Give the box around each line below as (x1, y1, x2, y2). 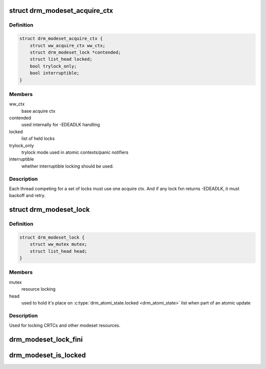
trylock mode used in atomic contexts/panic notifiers (21, 149, 129, 155)
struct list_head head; (30, 248, 87, 254)
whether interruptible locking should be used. (21, 163, 114, 169)
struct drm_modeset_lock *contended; (30, 49, 121, 55)
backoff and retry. (9, 193, 46, 199)
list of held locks (21, 135, 55, 141)
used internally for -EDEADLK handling (21, 122, 100, 128)
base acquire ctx (21, 108, 56, 114)
